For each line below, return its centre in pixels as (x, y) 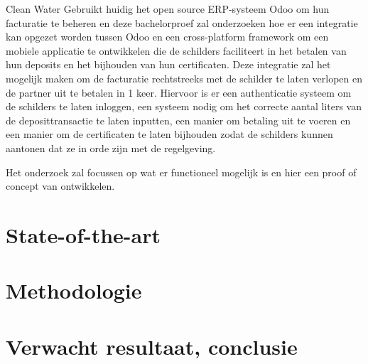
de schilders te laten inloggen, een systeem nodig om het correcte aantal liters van (184, 106)
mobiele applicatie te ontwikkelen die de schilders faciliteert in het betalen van (176, 50)
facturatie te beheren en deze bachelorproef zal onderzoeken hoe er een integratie (182, 22)
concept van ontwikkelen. (60, 186)
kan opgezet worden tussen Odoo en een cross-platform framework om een (167, 37)
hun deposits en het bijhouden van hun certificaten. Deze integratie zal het (168, 64)
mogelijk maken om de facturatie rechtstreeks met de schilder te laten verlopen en (184, 78)
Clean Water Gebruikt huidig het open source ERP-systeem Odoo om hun (168, 9)
